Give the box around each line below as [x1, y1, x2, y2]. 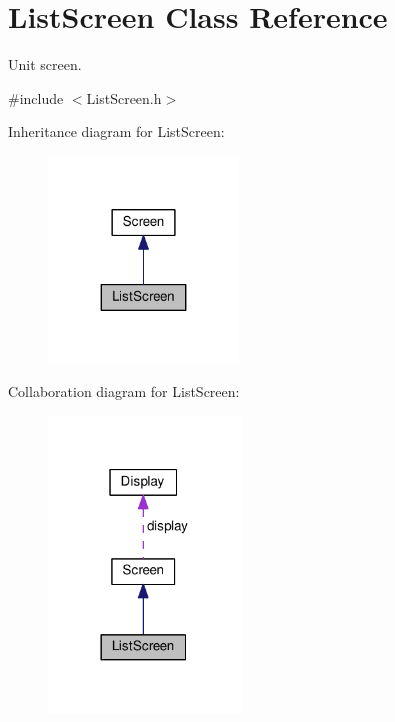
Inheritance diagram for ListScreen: [8, 121, 225, 142]
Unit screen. [8, 54, 82, 75]
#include [8, 87, 64, 108]
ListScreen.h [86, 87, 162, 108]
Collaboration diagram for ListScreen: [8, 381, 240, 402]
